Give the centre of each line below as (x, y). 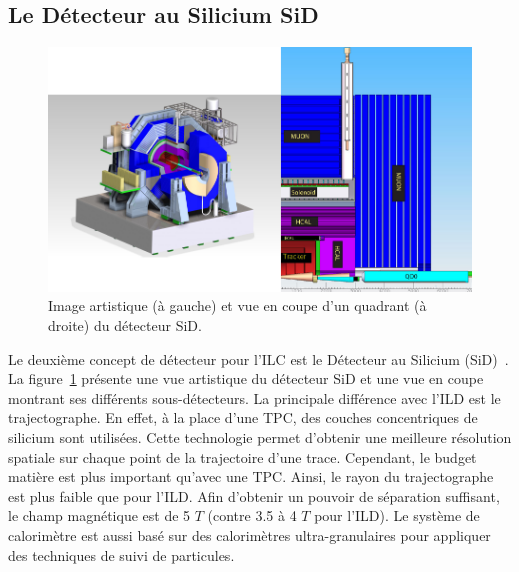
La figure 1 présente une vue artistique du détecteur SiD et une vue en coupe (246, 378)
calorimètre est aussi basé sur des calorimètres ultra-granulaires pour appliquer (249, 534)
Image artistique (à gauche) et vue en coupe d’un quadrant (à (237, 305)
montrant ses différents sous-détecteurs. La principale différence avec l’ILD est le (254, 397)
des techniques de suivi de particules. (121, 554)
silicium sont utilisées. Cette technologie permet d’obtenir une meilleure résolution (260, 436)
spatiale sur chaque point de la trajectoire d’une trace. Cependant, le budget (242, 456)
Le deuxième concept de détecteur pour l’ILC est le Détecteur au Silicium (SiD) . (258, 358)
